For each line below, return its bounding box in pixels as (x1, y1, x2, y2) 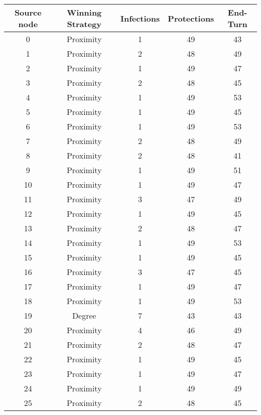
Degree (72, 310, 96, 321)
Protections (168, 12, 214, 24)
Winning (67, 7, 102, 18)
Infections (120, 12, 160, 24)
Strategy (67, 18, 101, 30)
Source (14, 7, 42, 18)
